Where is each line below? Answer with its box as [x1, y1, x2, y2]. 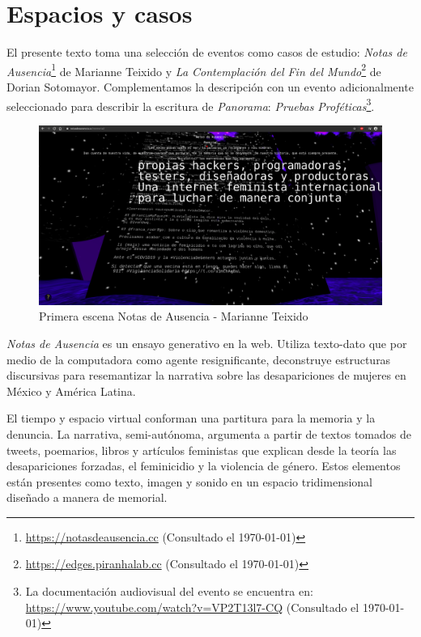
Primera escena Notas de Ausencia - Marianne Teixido [39, 308, 308, 325]
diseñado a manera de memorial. [6, 489, 168, 506]
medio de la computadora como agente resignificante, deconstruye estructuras [6, 350, 391, 367]
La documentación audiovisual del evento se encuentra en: [25, 583, 313, 600]
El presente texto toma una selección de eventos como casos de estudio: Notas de [6, 44, 407, 61]
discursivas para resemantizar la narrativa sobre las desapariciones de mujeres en [6, 367, 406, 384]
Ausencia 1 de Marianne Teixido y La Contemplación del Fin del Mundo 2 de [6, 60, 381, 79]
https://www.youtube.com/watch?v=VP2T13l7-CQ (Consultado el [25, 598, 359, 615]
